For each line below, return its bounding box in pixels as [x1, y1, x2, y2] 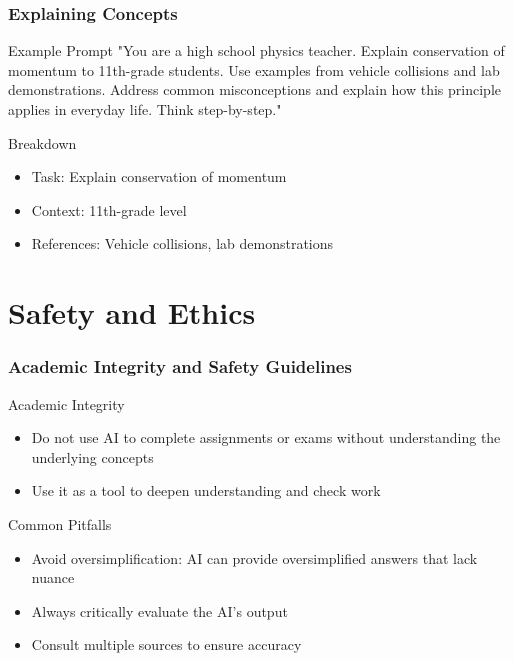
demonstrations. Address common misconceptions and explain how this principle [8, 79, 501, 100]
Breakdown [8, 132, 77, 153]
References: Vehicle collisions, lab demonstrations [31, 233, 334, 254]
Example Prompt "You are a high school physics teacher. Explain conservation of [8, 40, 505, 61]
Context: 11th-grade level [31, 199, 187, 220]
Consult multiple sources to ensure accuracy [31, 634, 302, 655]
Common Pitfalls [8, 513, 112, 534]
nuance [31, 567, 75, 588]
